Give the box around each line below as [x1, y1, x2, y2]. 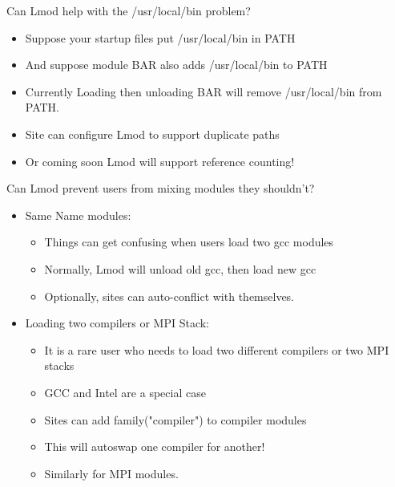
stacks [44, 357, 75, 374]
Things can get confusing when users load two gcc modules [44, 233, 334, 250]
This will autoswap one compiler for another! [44, 438, 265, 455]
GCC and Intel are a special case [44, 384, 206, 400]
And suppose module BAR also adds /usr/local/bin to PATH [25, 56, 328, 73]
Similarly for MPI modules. [44, 465, 179, 481]
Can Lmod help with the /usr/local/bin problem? [6, 2, 251, 18]
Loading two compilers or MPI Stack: [25, 315, 210, 331]
